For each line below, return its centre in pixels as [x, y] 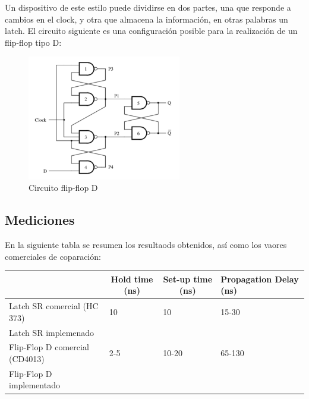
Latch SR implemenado [52, 332]
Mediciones [40, 220]
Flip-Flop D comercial [49, 347]
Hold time [132, 279]
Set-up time [188, 279]
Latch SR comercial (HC [54, 306]
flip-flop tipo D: [33, 42]
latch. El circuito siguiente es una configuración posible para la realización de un [151, 31]
